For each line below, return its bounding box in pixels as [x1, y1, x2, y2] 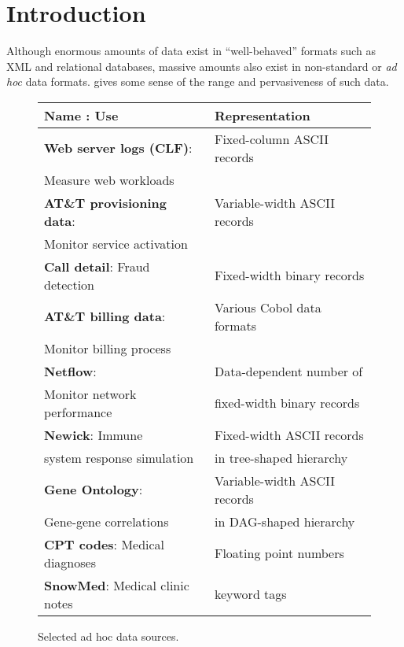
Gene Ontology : [44, 480, 143, 499]
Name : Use [44, 105, 119, 124]
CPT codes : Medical [44, 534, 165, 553]
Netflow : [44, 361, 97, 380]
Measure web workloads [44, 170, 174, 189]
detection [44, 275, 95, 294]
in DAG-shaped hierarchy [214, 512, 355, 531]
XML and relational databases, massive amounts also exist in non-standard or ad [6, 57, 397, 74]
